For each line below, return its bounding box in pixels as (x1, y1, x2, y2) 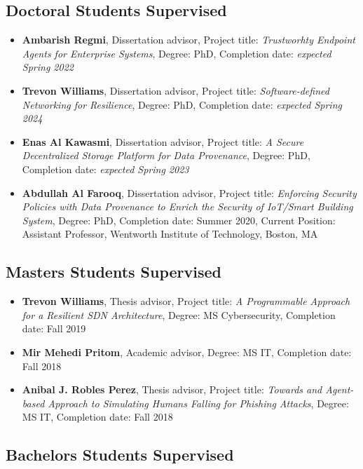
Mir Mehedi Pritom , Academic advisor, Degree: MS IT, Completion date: (22, 344, 352, 359)
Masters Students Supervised (6, 261, 222, 283)
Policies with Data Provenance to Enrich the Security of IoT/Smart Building (22, 199, 353, 214)
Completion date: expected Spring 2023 (22, 161, 189, 176)
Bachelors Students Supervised (6, 444, 234, 465)
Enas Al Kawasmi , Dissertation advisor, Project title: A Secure (22, 134, 304, 149)
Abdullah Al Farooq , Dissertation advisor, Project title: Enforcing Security (22, 185, 357, 200)
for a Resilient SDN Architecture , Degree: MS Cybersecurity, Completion (22, 307, 336, 322)
